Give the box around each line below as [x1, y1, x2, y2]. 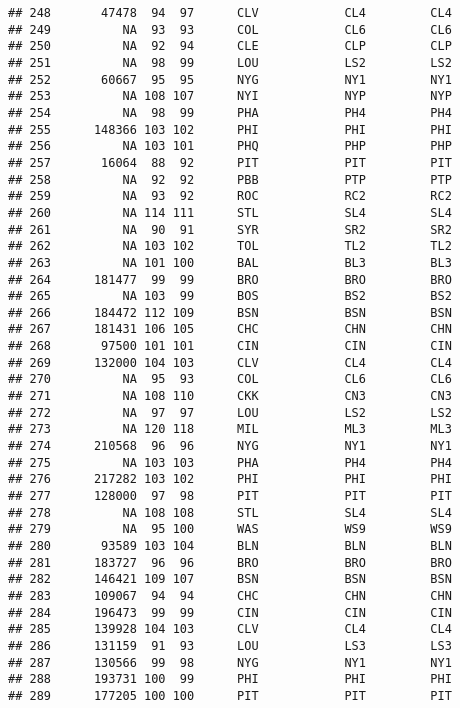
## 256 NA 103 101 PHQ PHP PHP [8, 139, 452, 154]
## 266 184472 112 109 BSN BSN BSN [8, 305, 452, 320]
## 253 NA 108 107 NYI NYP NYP [8, 89, 452, 104]
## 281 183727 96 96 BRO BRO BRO [8, 555, 452, 570]
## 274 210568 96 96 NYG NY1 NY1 [8, 439, 452, 454]
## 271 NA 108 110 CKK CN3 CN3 [8, 389, 452, 404]
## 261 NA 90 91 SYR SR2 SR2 [8, 222, 452, 237]
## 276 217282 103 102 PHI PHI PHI [8, 472, 452, 487]
